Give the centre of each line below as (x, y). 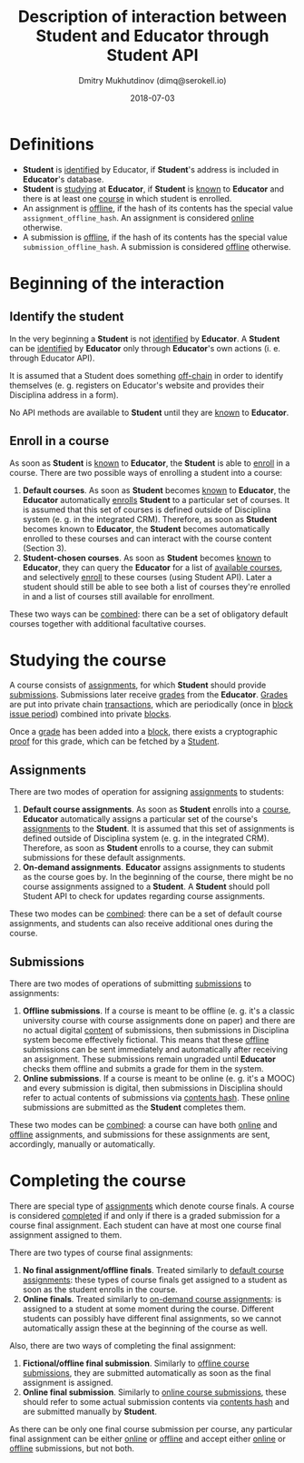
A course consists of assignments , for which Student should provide (138, 685)
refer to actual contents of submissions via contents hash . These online (156, 1098)
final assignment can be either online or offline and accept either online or (147, 1438)
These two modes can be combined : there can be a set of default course (146, 914)
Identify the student (67, 316)
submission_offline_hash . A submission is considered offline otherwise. (157, 246)
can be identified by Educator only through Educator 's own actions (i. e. (145, 348)
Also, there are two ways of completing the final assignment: (123, 1345)
